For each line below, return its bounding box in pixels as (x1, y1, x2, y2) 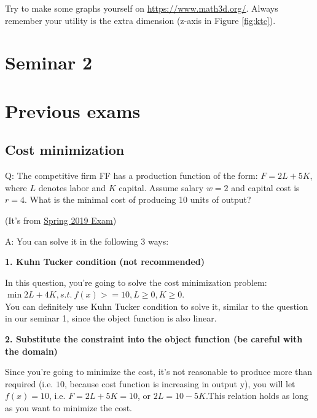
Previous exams (5, 98, 141, 123)
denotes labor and (38, 181, 106, 194)
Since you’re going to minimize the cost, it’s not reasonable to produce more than (5, 365, 313, 378)
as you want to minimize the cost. (5, 401, 133, 414)
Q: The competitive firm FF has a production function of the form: (5, 169, 258, 182)
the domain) (5, 344, 58, 357)
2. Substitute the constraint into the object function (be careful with (5, 333, 303, 345)
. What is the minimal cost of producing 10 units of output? (24, 193, 251, 206)
